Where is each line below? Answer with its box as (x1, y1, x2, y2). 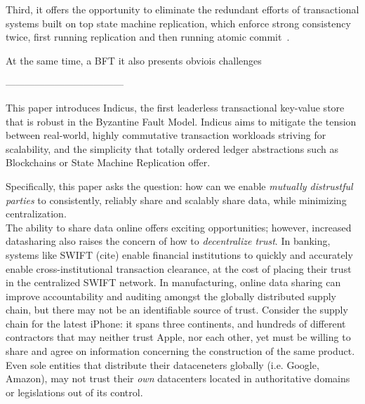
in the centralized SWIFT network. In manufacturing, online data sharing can (6, 275, 341, 290)
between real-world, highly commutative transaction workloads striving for (6, 128, 326, 142)
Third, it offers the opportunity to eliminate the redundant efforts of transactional (6, 2, 359, 16)
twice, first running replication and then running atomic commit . (6, 29, 290, 44)
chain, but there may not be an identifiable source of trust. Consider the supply (6, 302, 348, 317)
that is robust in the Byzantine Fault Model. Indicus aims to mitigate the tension (6, 114, 357, 128)
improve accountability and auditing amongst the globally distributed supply (6, 288, 336, 303)
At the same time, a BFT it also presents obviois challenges (6, 53, 262, 67)
